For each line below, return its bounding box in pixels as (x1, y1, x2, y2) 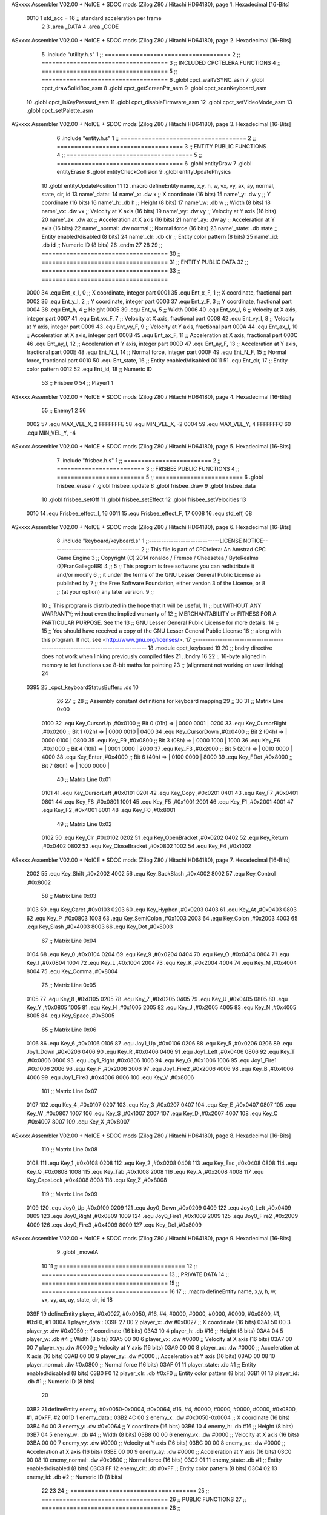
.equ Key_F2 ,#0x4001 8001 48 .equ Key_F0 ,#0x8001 (41, 807, 176, 814)
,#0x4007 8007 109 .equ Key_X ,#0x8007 (26, 1118, 130, 1125)
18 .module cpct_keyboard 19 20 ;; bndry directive (147, 644, 272, 651)
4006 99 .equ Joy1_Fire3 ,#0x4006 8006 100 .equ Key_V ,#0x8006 (26, 1073, 194, 1081)
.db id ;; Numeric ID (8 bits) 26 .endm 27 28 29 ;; (41, 241, 163, 248)
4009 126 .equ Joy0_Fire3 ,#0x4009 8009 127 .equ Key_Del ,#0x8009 (26, 1221, 202, 1228)
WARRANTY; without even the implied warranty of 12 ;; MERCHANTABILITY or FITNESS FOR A (41, 610, 277, 618)
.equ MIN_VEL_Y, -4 (26, 429, 76, 436)
